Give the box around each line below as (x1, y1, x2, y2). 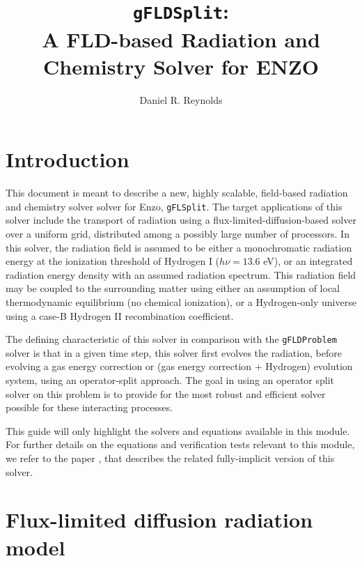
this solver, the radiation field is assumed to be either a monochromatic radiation (6, 240, 352, 254)
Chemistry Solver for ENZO (43, 52, 319, 80)
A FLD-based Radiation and (42, 24, 320, 53)
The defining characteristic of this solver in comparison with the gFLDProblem (6, 332, 337, 346)
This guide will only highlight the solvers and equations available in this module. (6, 423, 350, 438)
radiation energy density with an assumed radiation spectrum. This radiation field (6, 267, 356, 282)
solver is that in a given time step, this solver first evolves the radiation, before (6, 345, 342, 360)
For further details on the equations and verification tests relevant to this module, (6, 437, 355, 452)
